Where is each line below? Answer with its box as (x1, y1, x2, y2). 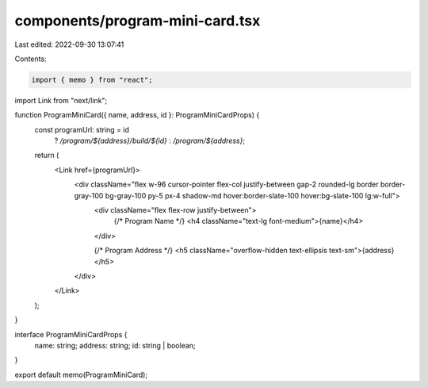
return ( (34, 151, 59, 160)
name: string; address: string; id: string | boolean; (34, 340, 196, 350)
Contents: (14, 54, 47, 63)
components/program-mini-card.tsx (14, 12, 261, 29)
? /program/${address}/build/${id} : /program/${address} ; (54, 136, 246, 146)
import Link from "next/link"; (14, 95, 108, 105)
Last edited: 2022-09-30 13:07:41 (14, 40, 124, 49)
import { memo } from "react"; (31, 75, 154, 84)
